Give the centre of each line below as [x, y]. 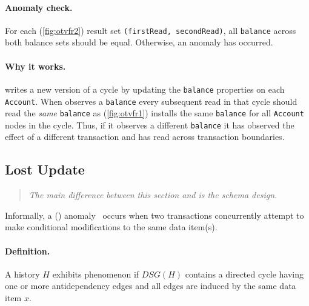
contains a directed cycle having [244, 274]
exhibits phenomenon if [96, 274]
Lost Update [45, 169]
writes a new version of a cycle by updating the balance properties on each [145, 89]
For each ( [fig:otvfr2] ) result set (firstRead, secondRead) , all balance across [151, 30]
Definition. [28, 251]
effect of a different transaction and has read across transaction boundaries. [145, 137]
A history [22, 274]
